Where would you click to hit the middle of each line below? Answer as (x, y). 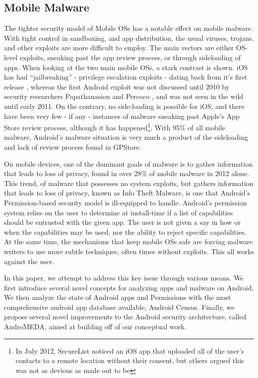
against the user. (29, 261)
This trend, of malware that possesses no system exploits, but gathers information (129, 183)
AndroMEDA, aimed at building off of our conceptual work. (95, 327)
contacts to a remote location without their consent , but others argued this (130, 360)
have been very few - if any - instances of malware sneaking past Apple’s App (122, 116)
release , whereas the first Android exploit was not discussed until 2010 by (117, 86)
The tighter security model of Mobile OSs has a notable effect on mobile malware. (129, 28)
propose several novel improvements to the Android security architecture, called (125, 317)
